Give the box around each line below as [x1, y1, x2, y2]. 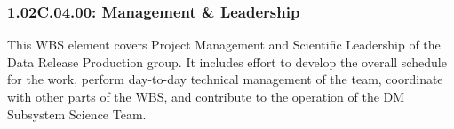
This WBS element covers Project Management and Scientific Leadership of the [7, 35, 441, 54]
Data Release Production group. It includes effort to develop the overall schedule [7, 52, 447, 71]
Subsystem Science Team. [7, 104, 147, 123]
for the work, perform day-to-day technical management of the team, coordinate [7, 70, 443, 88]
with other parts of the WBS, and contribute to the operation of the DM [7, 87, 405, 105]
